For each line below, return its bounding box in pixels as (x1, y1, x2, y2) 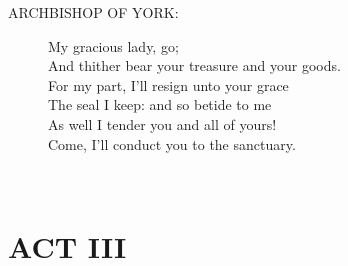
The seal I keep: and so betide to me (48, 94, 272, 115)
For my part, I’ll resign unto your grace (48, 74, 289, 95)
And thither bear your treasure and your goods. (48, 55, 341, 76)
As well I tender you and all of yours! (48, 113, 277, 134)
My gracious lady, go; (48, 35, 179, 56)
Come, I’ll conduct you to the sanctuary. (48, 133, 296, 154)
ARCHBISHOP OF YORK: (8, 2, 179, 22)
